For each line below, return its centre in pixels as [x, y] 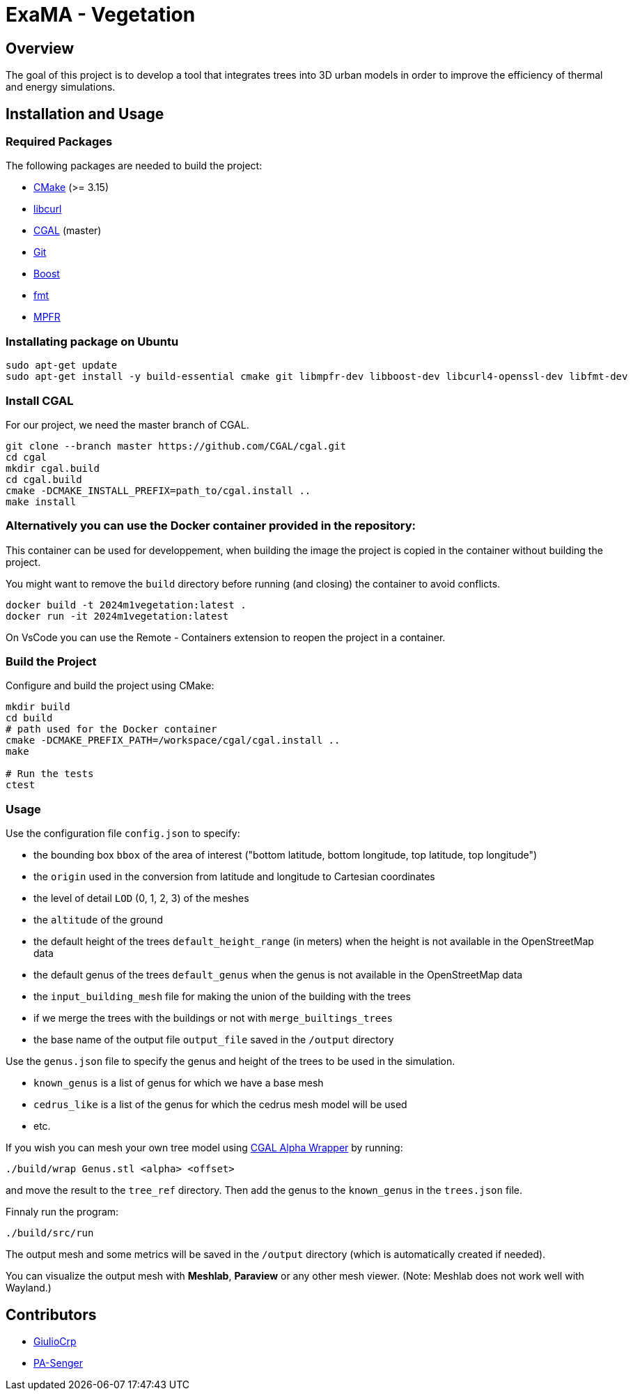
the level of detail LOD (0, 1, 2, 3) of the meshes [141, 898]
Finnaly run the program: [62, 1212]
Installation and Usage [85, 114]
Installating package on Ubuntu [92, 341]
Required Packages [59, 142]
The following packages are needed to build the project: [134, 166]
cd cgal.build [44, 479]
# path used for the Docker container [111, 729]
